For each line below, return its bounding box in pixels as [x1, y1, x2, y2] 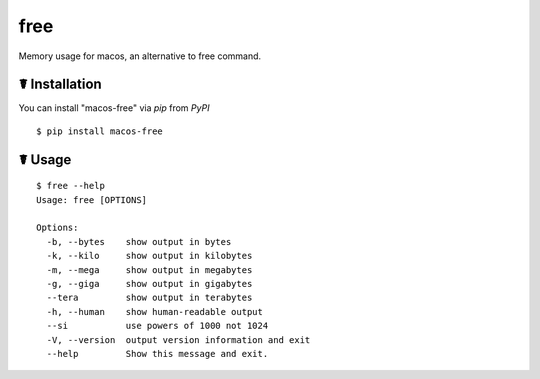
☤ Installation [18, 76, 102, 93]
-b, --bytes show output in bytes [46, 236, 232, 247]
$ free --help [36, 180, 105, 192]
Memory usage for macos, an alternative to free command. [18, 50, 262, 62]
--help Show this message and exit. [46, 348, 269, 359]
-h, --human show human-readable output [46, 306, 264, 317]
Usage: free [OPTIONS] [36, 194, 148, 205]
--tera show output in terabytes [46, 292, 253, 304]
